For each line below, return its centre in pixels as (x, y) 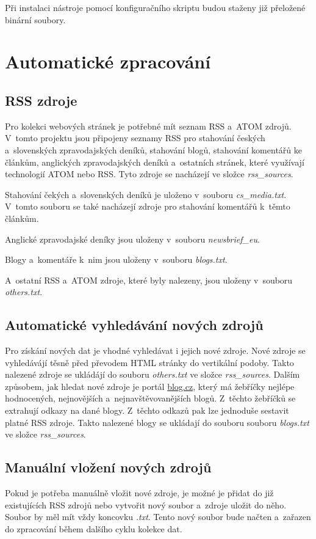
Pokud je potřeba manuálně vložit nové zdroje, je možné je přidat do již (139, 493)
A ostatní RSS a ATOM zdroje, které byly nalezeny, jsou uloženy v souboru (149, 280)
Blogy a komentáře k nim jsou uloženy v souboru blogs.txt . (116, 259)
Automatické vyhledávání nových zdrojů (134, 325)
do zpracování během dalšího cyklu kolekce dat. (94, 528)
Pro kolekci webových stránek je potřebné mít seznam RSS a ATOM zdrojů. (148, 126)
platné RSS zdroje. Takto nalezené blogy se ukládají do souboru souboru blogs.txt (157, 422)
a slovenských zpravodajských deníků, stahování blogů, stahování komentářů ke (153, 149)
